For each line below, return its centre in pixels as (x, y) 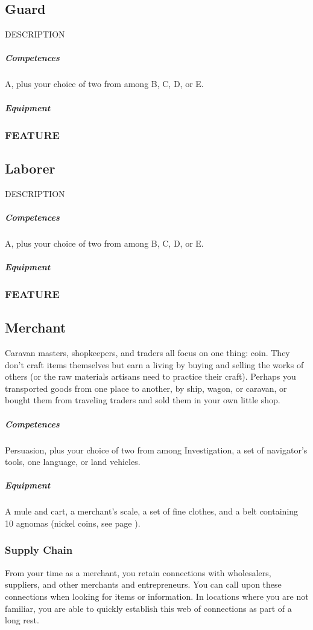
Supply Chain (39, 550)
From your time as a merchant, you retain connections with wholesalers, (138, 572)
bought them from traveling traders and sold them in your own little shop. (143, 400)
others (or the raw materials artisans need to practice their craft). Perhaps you (150, 376)
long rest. (22, 620)
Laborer (30, 168)
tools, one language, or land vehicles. (73, 462)
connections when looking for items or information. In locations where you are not (157, 596)
